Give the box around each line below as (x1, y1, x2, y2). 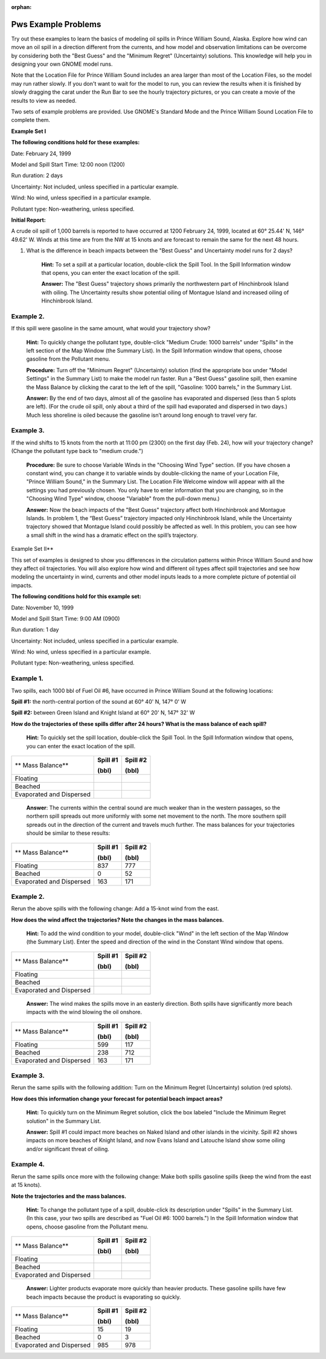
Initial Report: (11, 216, 46, 223)
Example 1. (11, 674, 43, 683)
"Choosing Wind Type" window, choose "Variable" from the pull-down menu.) (26, 495, 220, 503)
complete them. (11, 117, 51, 124)
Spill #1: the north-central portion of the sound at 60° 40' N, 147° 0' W (11, 698, 187, 705)
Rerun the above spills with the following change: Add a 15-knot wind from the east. (11, 905, 220, 912)
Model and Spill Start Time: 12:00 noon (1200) (11, 161, 125, 168)
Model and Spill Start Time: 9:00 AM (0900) (11, 615, 120, 622)
